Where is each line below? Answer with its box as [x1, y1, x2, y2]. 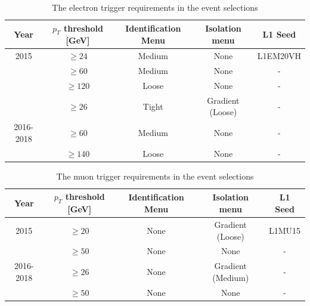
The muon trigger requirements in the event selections [56, 169, 254, 182]
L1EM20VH [257, 50, 301, 62]
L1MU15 [269, 224, 301, 236]
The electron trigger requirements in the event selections [52, 1, 258, 13]
